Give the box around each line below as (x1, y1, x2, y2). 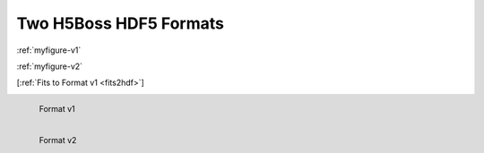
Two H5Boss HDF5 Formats (16, 13, 224, 33)
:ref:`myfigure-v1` (16, 45, 82, 55)
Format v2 (39, 134, 77, 145)
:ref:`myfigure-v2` (16, 61, 83, 72)
